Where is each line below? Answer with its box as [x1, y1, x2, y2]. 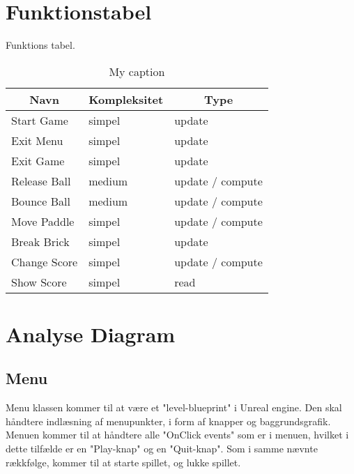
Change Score [11, 253, 78, 270]
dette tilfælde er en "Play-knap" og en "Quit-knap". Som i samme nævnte [6, 441, 318, 456]
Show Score [11, 273, 67, 290]
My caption [109, 63, 165, 79]
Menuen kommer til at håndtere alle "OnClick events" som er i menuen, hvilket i [6, 427, 349, 442]
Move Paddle [11, 213, 75, 229]
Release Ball [11, 172, 71, 189]
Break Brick [11, 233, 70, 250]
